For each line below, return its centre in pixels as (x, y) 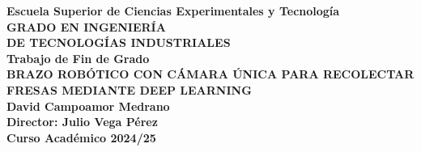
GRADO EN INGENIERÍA (86, 26)
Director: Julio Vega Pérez (82, 122)
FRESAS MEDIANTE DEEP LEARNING (129, 89)
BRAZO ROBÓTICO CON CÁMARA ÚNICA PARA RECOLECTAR (210, 74)
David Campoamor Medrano (88, 106)
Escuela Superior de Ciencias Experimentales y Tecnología (173, 11)
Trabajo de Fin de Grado (78, 58)
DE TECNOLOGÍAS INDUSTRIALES (119, 42)
